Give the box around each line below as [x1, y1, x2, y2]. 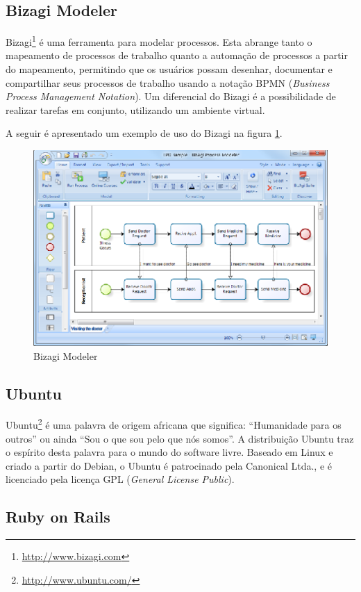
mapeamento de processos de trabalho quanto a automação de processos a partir [6, 48, 348, 63]
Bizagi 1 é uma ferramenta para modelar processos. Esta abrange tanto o [6, 33, 312, 49]
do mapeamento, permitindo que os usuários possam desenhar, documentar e [6, 62, 333, 76]
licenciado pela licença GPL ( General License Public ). [6, 472, 235, 486]
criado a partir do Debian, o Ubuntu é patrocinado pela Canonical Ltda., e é [6, 458, 332, 472]
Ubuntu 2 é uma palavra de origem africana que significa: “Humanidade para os [6, 416, 342, 432]
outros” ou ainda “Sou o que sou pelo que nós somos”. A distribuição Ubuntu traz [6, 431, 354, 445]
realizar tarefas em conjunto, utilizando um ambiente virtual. [6, 102, 265, 117]
